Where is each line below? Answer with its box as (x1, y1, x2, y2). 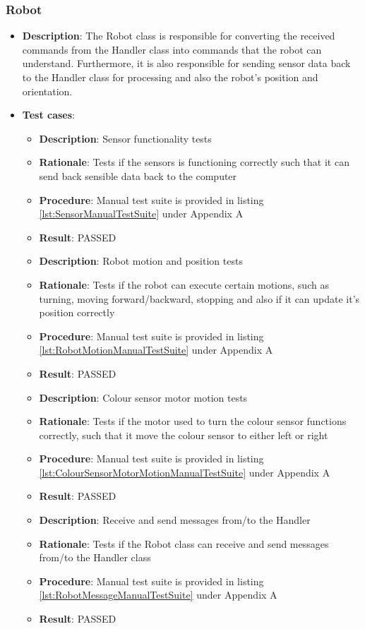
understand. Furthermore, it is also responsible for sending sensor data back (22, 56, 351, 71)
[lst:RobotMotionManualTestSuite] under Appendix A (39, 342, 273, 357)
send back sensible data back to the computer (39, 168, 237, 183)
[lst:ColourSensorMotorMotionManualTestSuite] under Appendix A (39, 465, 330, 479)
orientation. (22, 83, 73, 98)
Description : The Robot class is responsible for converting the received (22, 28, 335, 43)
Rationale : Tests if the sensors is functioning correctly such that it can (39, 155, 349, 169)
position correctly (39, 305, 115, 320)
